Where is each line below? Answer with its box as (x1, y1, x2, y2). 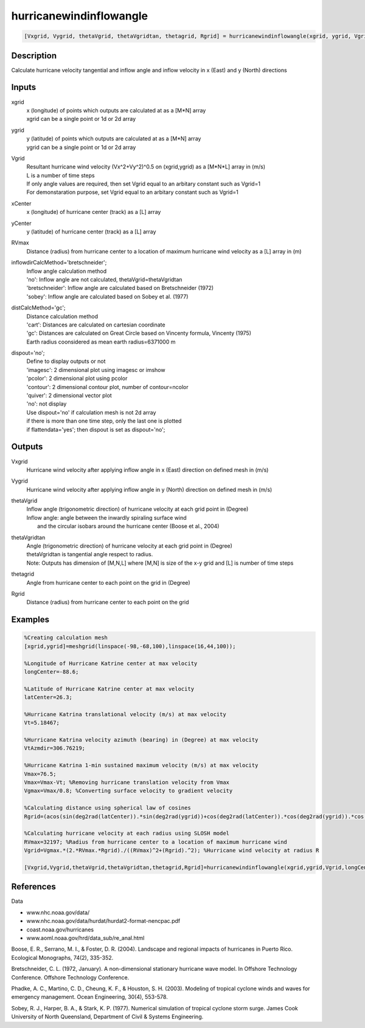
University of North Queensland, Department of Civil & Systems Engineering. (11, 1013, 204, 1021)
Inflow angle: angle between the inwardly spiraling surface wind (26, 514, 187, 521)
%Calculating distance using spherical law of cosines (24, 804, 191, 812)
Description (11, 50, 57, 61)
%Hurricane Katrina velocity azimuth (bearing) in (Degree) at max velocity (24, 736, 259, 743)
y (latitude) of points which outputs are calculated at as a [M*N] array (26, 135, 201, 142)
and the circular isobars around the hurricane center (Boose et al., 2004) (37, 523, 220, 530)
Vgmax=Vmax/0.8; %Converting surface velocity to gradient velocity (24, 787, 233, 795)
